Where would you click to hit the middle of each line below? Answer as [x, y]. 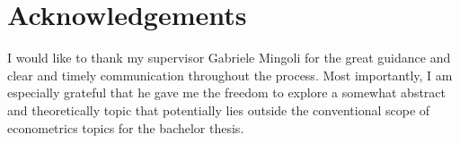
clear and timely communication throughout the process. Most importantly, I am [230, 75]
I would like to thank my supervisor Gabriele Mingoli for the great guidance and [229, 58]
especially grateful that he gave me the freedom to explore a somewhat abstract [226, 93]
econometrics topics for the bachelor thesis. [126, 127]
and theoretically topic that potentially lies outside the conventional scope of [219, 109]
